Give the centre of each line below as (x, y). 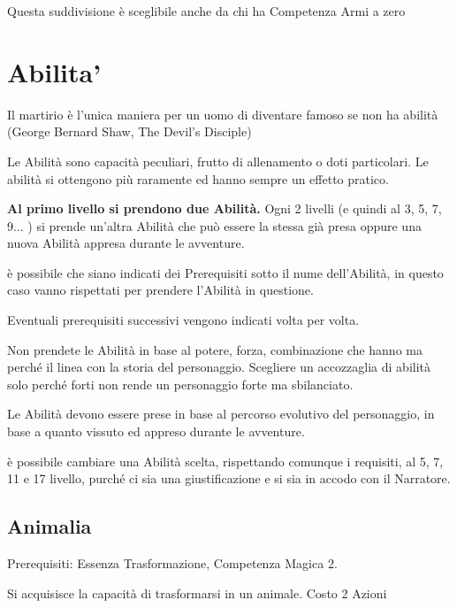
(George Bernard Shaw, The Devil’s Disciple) (129, 131)
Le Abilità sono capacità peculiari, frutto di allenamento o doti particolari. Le (218, 161)
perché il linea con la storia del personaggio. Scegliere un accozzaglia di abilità (219, 367)
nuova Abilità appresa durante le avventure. (126, 243)
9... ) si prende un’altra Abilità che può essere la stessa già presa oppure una (214, 225)
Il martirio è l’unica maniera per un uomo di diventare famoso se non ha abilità (223, 114)
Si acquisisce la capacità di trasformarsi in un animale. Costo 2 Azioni (197, 593)
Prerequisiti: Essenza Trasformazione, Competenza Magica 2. (172, 563)
